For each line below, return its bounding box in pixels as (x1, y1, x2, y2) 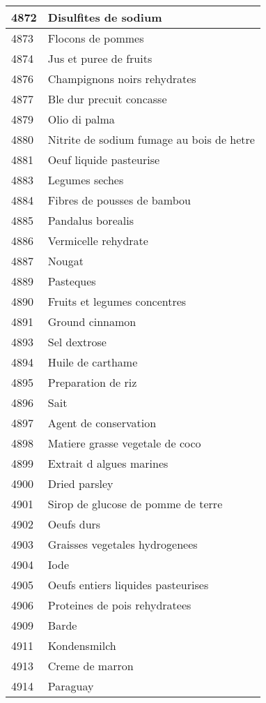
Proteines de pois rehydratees (47, 597, 191, 613)
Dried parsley (47, 475, 114, 491)
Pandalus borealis (47, 212, 134, 228)
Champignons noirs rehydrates (47, 71, 196, 87)
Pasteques (47, 273, 96, 289)
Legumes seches (47, 172, 124, 188)
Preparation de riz (47, 374, 137, 390)
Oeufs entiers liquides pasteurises (47, 577, 209, 593)
